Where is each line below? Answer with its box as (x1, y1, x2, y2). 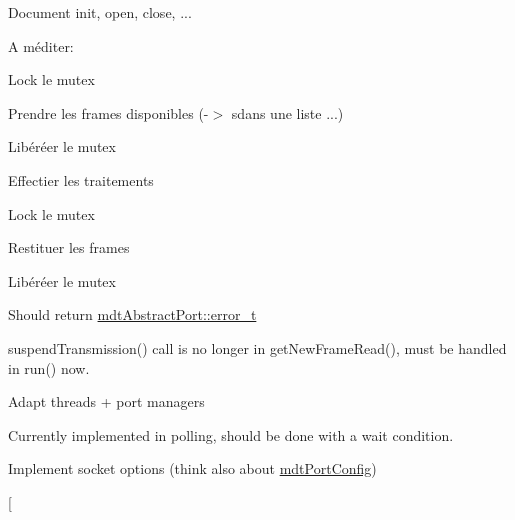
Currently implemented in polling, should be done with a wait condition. (8, 424, 454, 445)
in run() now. (8, 357, 90, 378)
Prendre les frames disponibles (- (8, 102, 209, 123)
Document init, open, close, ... (8, 2, 192, 22)
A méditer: (8, 35, 74, 56)
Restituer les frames (8, 237, 130, 258)
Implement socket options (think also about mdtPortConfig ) (8, 458, 377, 479)
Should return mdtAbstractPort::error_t (8, 304, 257, 325)
